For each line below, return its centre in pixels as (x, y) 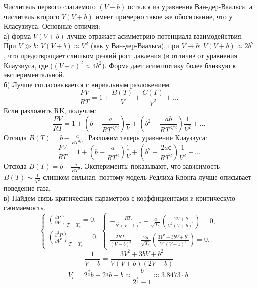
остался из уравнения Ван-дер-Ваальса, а (190, 6)
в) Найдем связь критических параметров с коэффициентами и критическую (120, 197)
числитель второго (32, 16)
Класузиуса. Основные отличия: (52, 26)
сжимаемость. (25, 207)
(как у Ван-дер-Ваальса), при (135, 45)
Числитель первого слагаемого (50, 6)
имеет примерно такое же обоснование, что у (164, 16)
